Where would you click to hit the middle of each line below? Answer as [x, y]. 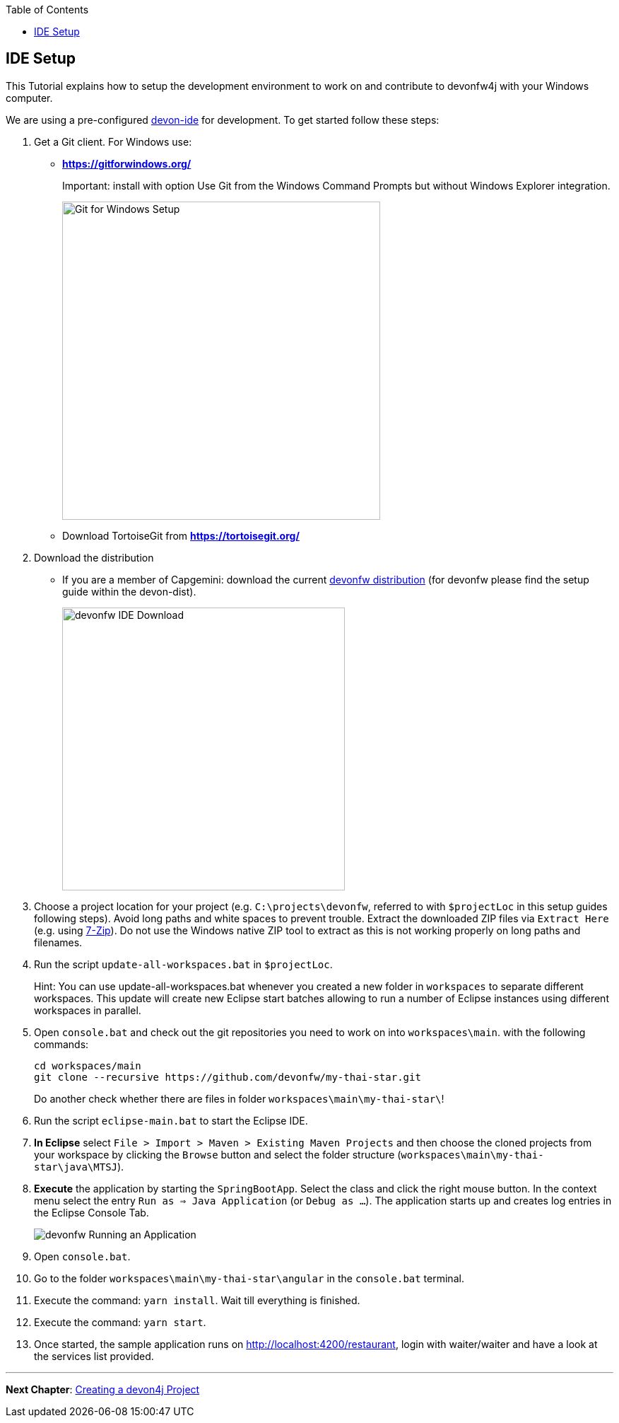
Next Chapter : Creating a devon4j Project [103, 1389]
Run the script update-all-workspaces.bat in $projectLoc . [183, 964]
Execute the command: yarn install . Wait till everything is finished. [197, 1300]
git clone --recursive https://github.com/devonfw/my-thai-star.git [228, 1077]
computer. [29, 98]
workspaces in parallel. [88, 1010]
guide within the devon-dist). [129, 591]
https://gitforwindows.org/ [127, 163]
